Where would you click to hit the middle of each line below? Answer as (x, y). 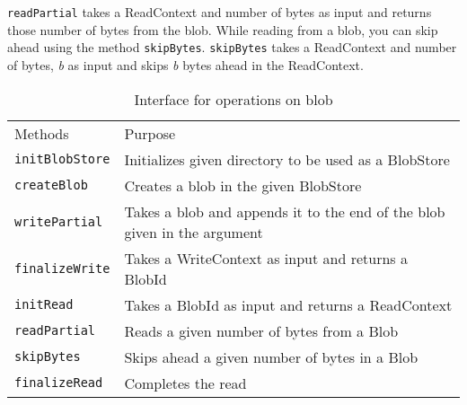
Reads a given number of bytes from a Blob (261, 330)
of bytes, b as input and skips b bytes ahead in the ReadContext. (185, 64)
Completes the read (185, 383)
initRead (44, 304)
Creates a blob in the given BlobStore (243, 185)
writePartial (59, 221)
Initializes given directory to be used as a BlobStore (287, 159)
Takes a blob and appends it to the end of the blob (285, 211)
